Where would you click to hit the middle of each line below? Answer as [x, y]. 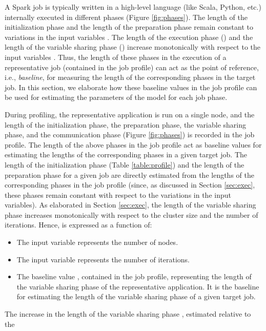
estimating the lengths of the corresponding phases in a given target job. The [126, 154]
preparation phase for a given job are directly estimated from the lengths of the [129, 174]
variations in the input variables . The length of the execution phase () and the [129, 37]
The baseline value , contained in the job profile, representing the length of [134, 276]
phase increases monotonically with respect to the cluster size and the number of [131, 214]
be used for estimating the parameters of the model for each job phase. [116, 97]
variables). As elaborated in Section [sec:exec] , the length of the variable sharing [130, 205]
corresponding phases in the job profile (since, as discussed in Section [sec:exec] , [130, 185]
